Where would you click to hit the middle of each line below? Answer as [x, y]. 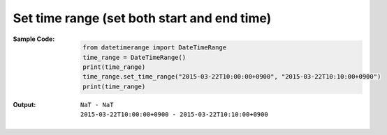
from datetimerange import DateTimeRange [155, 48]
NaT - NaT [97, 105]
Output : [24, 104]
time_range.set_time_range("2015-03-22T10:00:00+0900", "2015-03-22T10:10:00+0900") [232, 77]
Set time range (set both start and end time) [142, 18]
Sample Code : [34, 39]
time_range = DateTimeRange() [134, 57]
